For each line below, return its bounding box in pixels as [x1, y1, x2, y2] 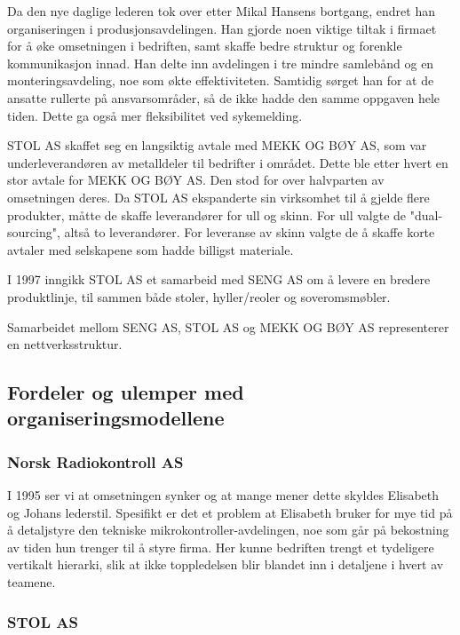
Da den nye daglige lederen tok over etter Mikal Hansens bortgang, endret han [7, 2, 435, 20]
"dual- [409, 205, 443, 224]
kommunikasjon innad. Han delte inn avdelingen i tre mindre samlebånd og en [7, 53, 434, 72]
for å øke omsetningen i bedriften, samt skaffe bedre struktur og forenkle [7, 36, 402, 55]
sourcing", [7, 223, 60, 242]
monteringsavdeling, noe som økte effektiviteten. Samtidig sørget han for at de [7, 71, 434, 90]
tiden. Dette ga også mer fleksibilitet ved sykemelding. [7, 106, 303, 124]
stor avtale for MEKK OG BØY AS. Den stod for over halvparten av [7, 171, 385, 189]
